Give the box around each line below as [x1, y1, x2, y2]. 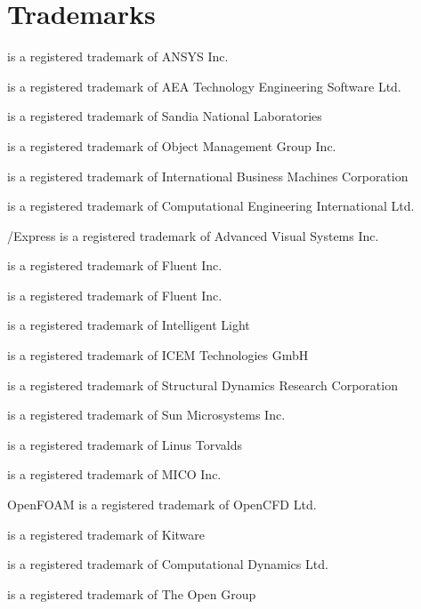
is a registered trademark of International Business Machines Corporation [7, 166, 409, 185]
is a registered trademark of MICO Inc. [7, 465, 222, 484]
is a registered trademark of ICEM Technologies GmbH [7, 346, 309, 365]
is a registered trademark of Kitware [7, 525, 205, 543]
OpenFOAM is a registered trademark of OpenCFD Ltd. [7, 495, 317, 514]
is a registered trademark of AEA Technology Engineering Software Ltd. [7, 76, 401, 95]
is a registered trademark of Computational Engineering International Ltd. [7, 196, 415, 215]
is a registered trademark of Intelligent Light [7, 316, 250, 334]
